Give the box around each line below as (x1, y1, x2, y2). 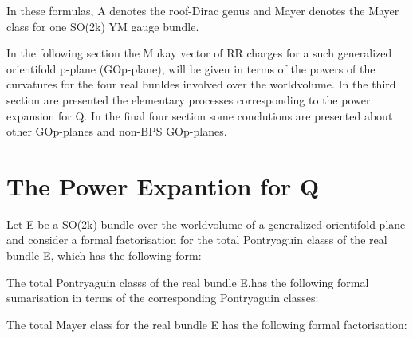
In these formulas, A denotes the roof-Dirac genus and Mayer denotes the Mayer (6, 2, 399, 18)
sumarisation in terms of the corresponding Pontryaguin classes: (6, 289, 319, 306)
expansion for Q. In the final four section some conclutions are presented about (6, 107, 393, 124)
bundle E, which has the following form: (6, 247, 202, 264)
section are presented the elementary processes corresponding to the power (6, 91, 371, 108)
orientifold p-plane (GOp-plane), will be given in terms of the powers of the (6, 60, 376, 77)
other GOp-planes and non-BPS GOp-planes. (6, 123, 227, 140)
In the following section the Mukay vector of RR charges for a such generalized (6, 45, 392, 61)
